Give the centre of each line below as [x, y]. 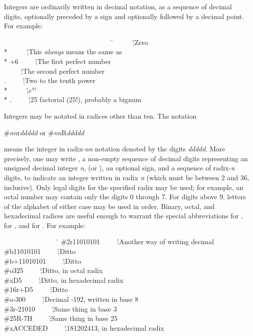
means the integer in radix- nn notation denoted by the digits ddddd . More [115, 149]
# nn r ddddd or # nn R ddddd [44, 132]
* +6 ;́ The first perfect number [58, 61]
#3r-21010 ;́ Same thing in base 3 [61, 308]
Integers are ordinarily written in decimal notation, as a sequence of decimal [118, 6]
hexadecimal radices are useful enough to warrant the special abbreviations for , [124, 216]
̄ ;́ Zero [129, 42]
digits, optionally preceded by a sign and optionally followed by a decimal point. [124, 16]
